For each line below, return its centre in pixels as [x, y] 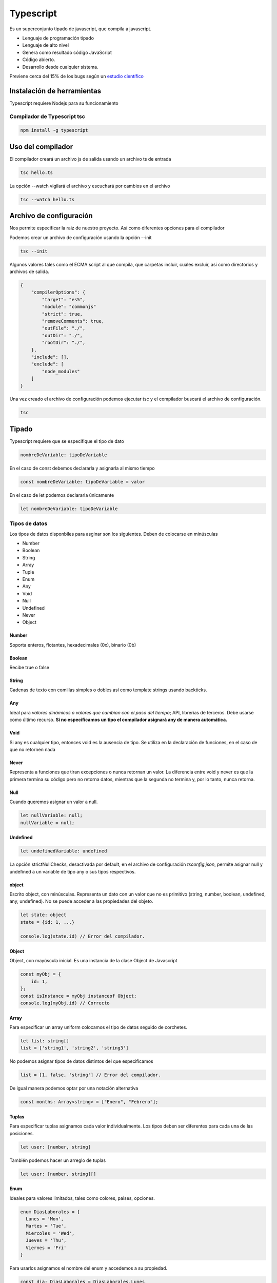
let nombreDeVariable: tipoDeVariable [69, 509]
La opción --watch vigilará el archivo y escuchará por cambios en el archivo [90, 186]
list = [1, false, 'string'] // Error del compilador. [91, 1075]
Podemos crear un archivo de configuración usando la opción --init [81, 237]
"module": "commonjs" [69, 307]
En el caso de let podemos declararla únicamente [62, 495]
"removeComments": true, [73, 321]
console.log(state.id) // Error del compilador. [83, 936]
